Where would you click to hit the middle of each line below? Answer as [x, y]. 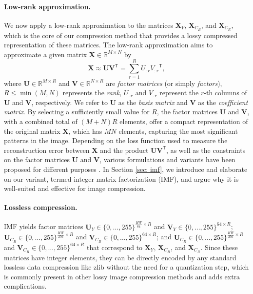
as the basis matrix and [153, 102]
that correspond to [115, 247]
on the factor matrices [37, 159]
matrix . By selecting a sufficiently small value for [77, 112]
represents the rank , [92, 93]
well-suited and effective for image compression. [75, 188]
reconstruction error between [47, 150]
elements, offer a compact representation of [184, 121]
